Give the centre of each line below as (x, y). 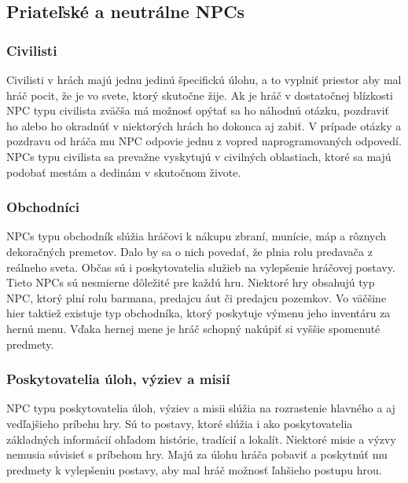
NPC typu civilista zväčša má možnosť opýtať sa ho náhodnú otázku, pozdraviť (198, 110)
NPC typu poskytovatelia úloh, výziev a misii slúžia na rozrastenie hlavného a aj (201, 408)
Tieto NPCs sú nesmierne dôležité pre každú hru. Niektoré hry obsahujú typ (191, 282)
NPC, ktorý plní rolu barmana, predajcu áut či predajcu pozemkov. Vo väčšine (197, 297)
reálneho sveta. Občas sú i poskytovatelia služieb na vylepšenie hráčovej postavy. (201, 267)
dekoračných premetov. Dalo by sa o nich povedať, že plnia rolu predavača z (189, 251)
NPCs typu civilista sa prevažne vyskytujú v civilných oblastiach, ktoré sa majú (199, 156)
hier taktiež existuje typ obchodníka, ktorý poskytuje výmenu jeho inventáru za (198, 313)
